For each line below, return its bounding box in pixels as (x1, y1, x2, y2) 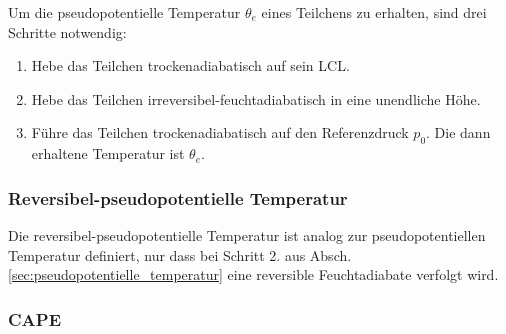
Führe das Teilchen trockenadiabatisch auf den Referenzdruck (31, 122, 409, 143)
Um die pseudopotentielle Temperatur (8, 2, 241, 22)
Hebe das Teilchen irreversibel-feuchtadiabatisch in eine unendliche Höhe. (31, 88, 481, 109)
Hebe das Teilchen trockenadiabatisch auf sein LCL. (31, 55, 350, 76)
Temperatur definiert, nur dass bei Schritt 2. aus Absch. (8, 244, 352, 265)
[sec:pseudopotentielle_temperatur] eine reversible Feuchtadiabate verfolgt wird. (8, 264, 499, 285)
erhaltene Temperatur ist (31, 143, 185, 164)
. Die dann (426, 122, 491, 143)
